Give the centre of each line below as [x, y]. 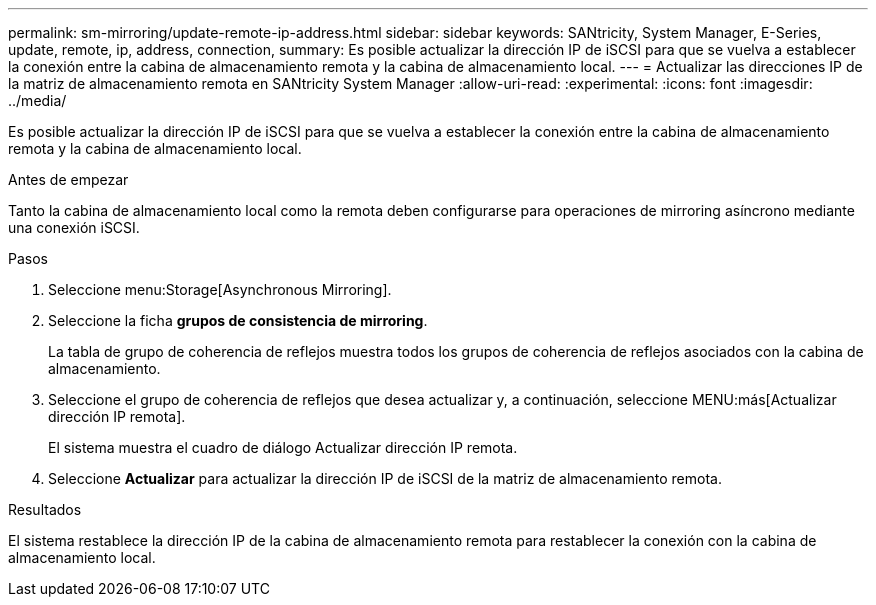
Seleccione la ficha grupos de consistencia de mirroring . [238, 320]
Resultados [45, 509]
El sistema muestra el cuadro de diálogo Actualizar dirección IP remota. [283, 447]
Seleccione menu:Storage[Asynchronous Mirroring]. [220, 289]
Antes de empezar [68, 179]
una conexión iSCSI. [74, 227]
